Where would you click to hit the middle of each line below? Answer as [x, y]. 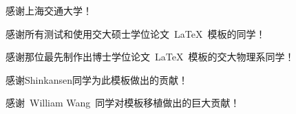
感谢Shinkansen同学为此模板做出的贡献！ [97, 79]
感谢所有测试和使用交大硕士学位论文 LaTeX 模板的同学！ [136, 33]
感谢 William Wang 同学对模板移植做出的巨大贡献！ [123, 103]
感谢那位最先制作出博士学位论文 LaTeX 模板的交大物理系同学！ [150, 57]
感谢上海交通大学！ [49, 10]
